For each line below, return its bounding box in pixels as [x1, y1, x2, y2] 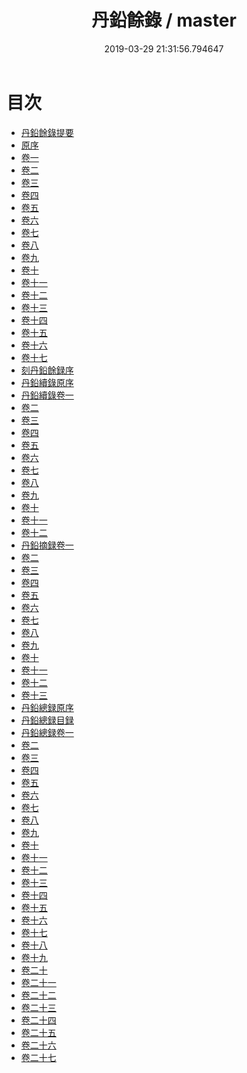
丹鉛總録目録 [20, 714, 74, 726]
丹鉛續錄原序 [20, 376, 74, 388]
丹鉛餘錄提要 [20, 126, 74, 138]
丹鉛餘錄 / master [91, 9, 237, 32]
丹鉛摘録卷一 [20, 539, 74, 551]
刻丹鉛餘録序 [20, 364, 74, 376]
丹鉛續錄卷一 [20, 389, 74, 401]
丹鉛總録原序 [20, 701, 74, 713]
